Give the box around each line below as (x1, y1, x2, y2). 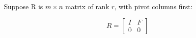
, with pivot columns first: (114, 1, 193, 11)
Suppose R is (4, 1, 43, 11)
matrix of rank (65, 1, 110, 11)
